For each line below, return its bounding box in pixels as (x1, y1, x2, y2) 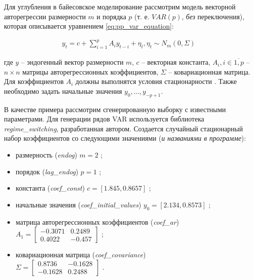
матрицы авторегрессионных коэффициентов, (22, 66, 158, 77)
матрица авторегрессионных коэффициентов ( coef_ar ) (15, 216, 179, 227)
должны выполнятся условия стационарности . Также (75, 76, 237, 86)
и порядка (96, 11, 126, 21)
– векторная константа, (141, 57, 210, 67)
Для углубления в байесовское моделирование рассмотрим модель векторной (4, 1, 236, 11)
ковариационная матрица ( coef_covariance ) (15, 249, 146, 260)
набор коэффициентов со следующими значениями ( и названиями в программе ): (4, 133, 246, 143)
